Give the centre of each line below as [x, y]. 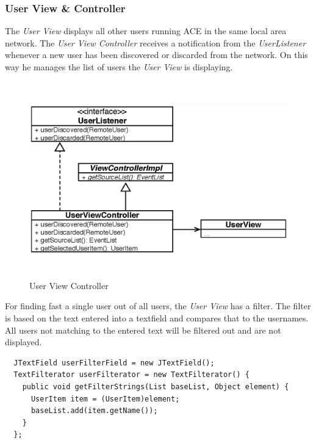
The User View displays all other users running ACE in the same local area [146, 31]
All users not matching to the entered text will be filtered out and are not [143, 330]
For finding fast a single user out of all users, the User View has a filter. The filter [158, 306]
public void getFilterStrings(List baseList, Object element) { [156, 387]
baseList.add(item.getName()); [94, 411]
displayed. [23, 342]
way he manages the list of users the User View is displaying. [119, 67]
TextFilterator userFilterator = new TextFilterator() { [131, 375]
